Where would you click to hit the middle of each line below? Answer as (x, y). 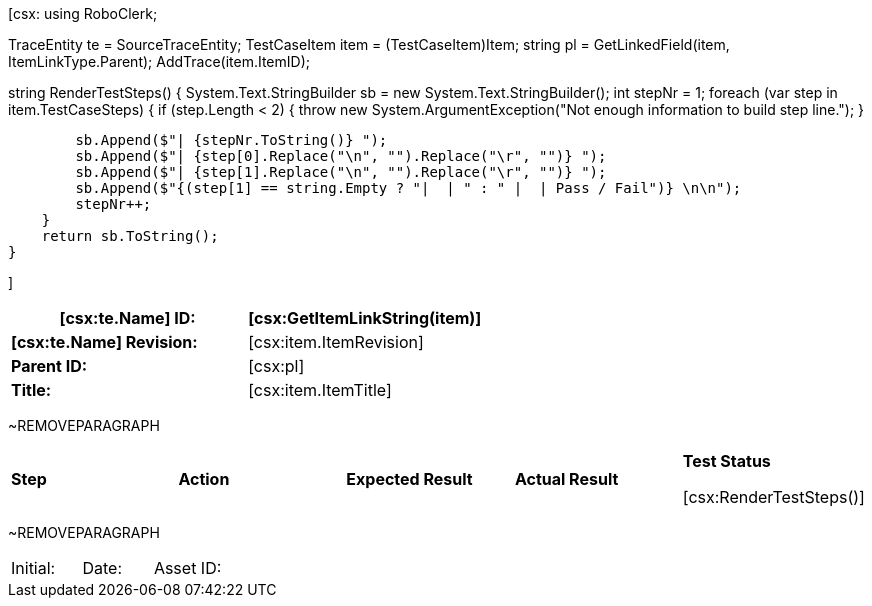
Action (204, 479)
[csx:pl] (276, 366)
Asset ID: (187, 568)
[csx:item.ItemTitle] (320, 390)
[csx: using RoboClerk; (83, 13)
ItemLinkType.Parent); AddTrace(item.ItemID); (159, 61)
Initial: (33, 568)
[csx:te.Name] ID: (127, 318)
